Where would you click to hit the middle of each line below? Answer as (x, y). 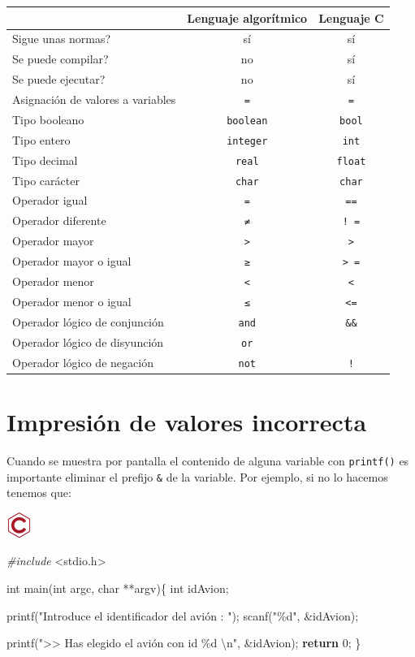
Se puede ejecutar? (59, 79)
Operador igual (50, 200)
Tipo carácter (46, 180)
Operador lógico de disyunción (88, 341)
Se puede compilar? (61, 59)
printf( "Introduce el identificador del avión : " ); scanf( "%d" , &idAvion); (183, 615)
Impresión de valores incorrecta (187, 421)
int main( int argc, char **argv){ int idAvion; (118, 588)
